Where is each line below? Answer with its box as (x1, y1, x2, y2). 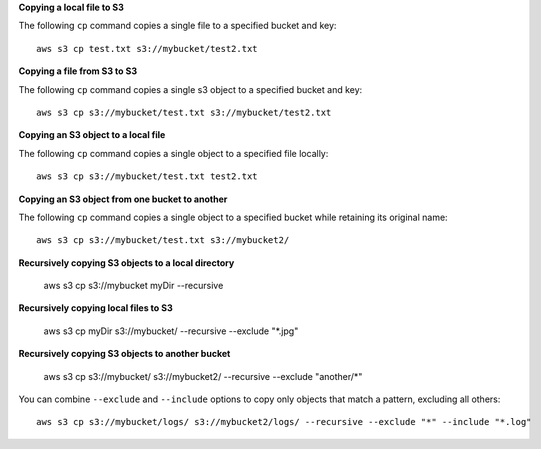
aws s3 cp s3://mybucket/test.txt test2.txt (36, 171, 259, 182)
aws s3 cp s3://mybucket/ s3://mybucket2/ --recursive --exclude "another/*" (43, 370, 363, 382)
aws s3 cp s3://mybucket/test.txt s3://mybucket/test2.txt (36, 106, 332, 118)
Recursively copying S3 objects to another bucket (18, 348, 231, 360)
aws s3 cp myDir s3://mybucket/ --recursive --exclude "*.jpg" (43, 325, 299, 337)
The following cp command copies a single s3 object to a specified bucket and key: (18, 83, 363, 95)
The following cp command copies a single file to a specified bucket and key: (18, 20, 337, 32)
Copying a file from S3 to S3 (18, 65, 138, 77)
